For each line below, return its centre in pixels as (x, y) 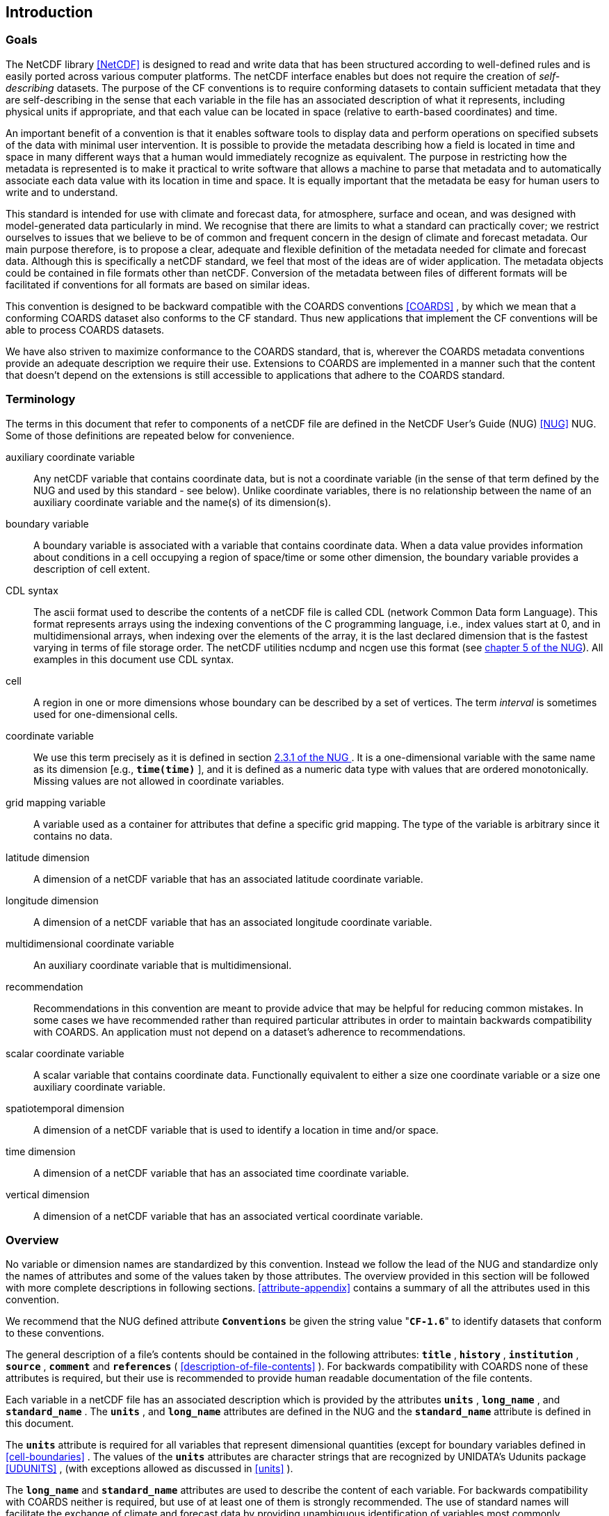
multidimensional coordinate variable (90, 943)
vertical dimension (48, 1194)
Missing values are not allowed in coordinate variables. (159, 781)
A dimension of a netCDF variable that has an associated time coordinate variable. (221, 1173)
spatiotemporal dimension (65, 1108)
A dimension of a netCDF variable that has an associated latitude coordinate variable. (228, 879)
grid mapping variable (56, 802)
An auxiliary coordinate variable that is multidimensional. (163, 965)
